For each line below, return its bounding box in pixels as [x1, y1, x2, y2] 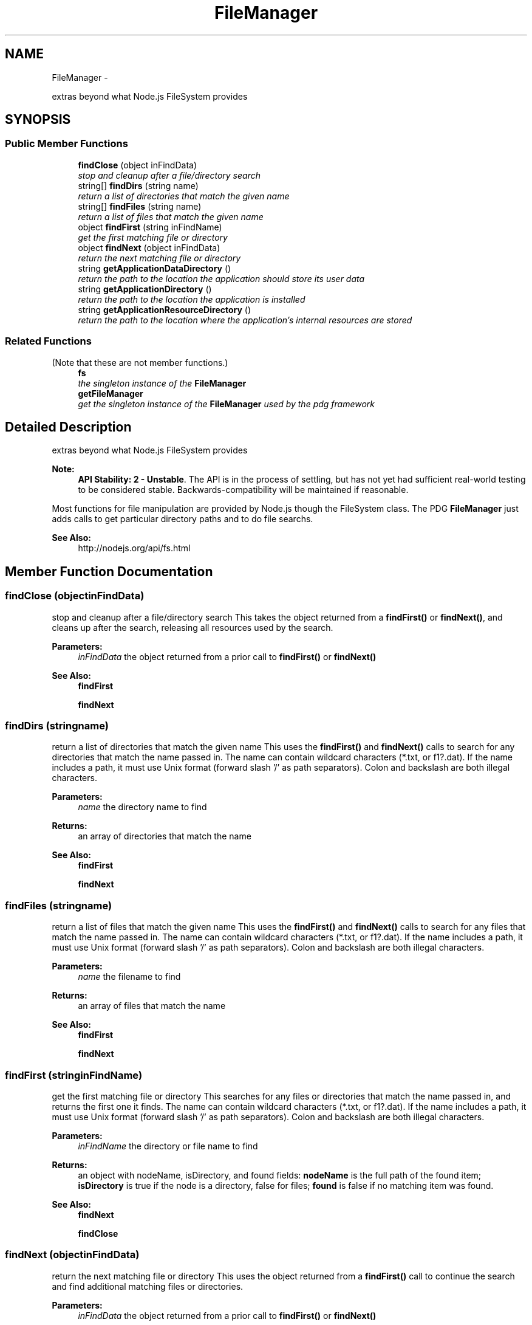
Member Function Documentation [5, 563, 213, 579]
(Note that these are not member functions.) [52, 357, 228, 368]
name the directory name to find [78, 802, 207, 813]
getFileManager [78, 388, 143, 399]
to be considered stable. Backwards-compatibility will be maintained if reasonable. [78, 484, 409, 495]
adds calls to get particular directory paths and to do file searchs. [52, 514, 313, 525]
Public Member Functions [5, 137, 128, 150]
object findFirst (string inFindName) [78, 221, 222, 232]
